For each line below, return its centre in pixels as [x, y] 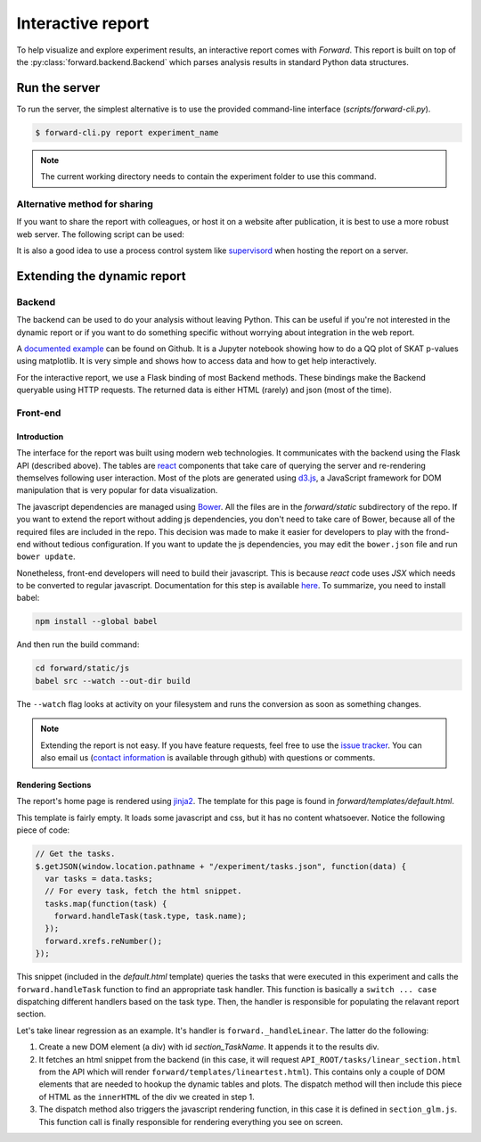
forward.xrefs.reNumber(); [104, 941]
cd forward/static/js [82, 668]
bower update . [46, 556]
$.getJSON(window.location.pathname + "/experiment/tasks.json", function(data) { [221, 866]
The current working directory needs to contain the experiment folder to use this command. [208, 177]
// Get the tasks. [75, 854]
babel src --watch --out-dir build [113, 681]
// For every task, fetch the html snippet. [143, 891]
